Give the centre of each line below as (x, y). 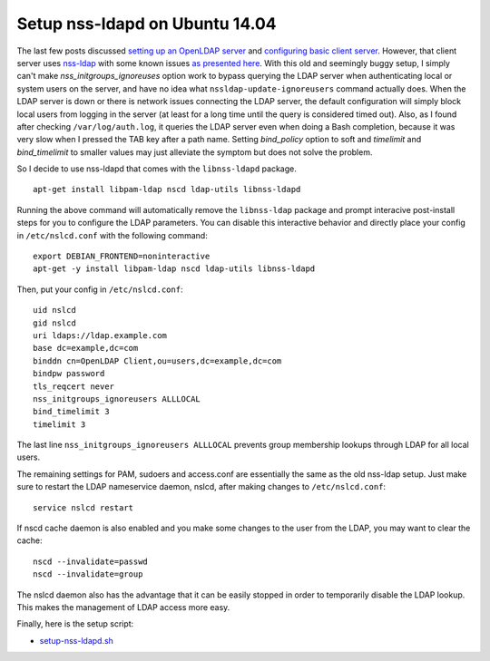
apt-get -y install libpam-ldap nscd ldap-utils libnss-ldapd (174, 269)
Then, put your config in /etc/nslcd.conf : (100, 289)
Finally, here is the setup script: (75, 624)
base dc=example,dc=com (86, 348)
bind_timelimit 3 (71, 412)
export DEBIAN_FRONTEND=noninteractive (122, 257)
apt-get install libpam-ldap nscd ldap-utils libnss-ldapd (167, 190)
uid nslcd (54, 310)
